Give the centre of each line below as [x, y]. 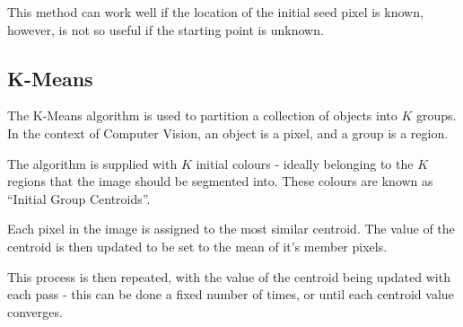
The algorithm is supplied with [92, 163]
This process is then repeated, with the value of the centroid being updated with [229, 276]
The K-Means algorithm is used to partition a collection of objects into [202, 115]
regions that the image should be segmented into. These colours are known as [220, 181]
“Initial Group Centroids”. [79, 198]
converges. [35, 311]
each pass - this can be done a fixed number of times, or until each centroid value [231, 294]
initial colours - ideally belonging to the [305, 163]
